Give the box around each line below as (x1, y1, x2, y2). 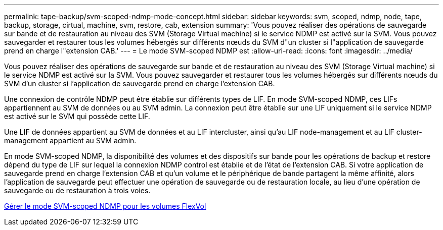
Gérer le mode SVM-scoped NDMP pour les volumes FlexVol (4, 202, 206, 210)
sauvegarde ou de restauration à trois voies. (4, 186, 151, 195)
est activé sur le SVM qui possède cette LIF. (4, 112, 150, 121)
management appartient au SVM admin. (4, 136, 137, 145)
